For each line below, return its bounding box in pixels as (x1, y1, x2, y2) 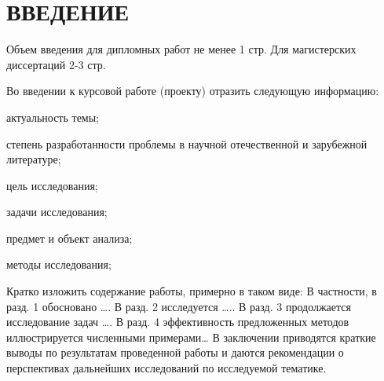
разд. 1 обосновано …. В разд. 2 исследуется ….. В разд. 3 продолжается (6, 298, 351, 314)
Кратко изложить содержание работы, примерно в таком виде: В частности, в (6, 283, 377, 299)
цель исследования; (6, 177, 98, 193)
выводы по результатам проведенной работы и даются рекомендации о (6, 344, 344, 361)
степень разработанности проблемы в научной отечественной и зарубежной (6, 135, 368, 152)
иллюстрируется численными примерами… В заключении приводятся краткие (6, 328, 376, 345)
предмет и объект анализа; (6, 229, 133, 246)
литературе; (6, 151, 61, 167)
